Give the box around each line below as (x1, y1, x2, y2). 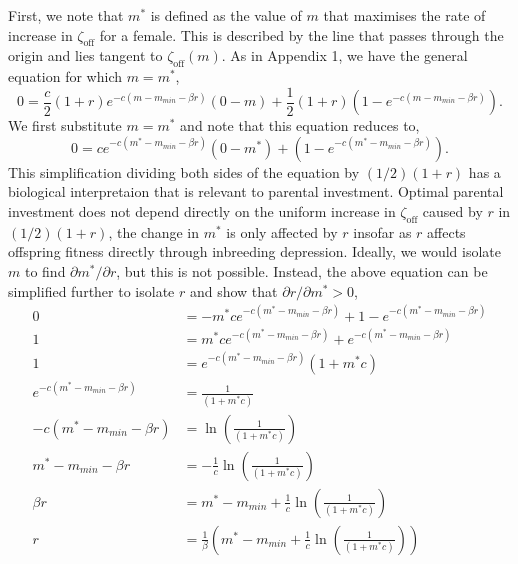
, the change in (108, 221, 199, 242)
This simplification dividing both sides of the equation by (8, 161, 360, 182)
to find (24, 261, 66, 282)
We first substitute (8, 115, 122, 136)
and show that (189, 280, 278, 301)
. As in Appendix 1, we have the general (221, 45, 468, 66)
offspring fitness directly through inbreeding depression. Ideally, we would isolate (8, 241, 502, 262)
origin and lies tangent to (8, 45, 163, 66)
